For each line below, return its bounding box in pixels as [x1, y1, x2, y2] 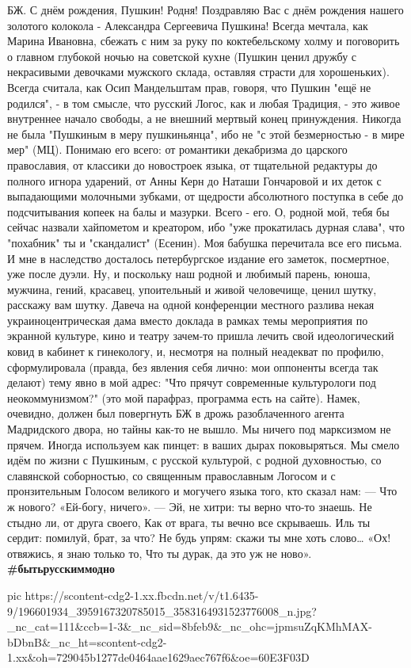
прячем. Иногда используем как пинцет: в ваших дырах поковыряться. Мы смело [7, 436, 400, 452]
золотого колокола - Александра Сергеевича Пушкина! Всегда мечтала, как [7, 17, 368, 33]
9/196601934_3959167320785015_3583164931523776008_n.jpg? [7, 602, 317, 619]
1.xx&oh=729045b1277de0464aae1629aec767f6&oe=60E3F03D [7, 649, 310, 666]
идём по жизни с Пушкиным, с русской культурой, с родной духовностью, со [7, 452, 382, 468]
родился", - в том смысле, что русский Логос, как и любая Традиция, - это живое [7, 94, 400, 111]
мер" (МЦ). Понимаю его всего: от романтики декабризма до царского [7, 141, 348, 158]
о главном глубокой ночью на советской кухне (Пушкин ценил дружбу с [7, 48, 357, 64]
